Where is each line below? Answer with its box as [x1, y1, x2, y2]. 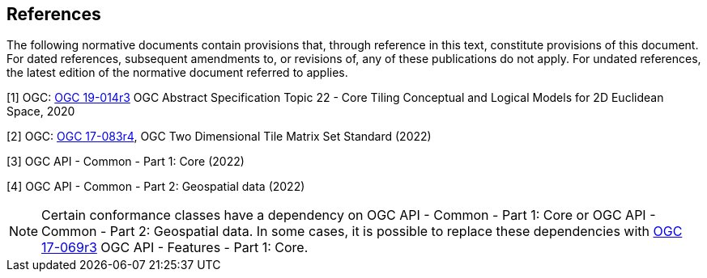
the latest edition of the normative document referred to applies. [6, 65, 348, 80]
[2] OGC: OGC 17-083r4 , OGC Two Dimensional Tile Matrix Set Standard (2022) [6, 129, 432, 144]
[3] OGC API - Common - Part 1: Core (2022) [6, 154, 245, 169]
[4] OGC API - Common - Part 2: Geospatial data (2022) [6, 179, 305, 194]
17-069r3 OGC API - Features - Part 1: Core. [41, 239, 309, 256]
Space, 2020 [6, 104, 75, 119]
